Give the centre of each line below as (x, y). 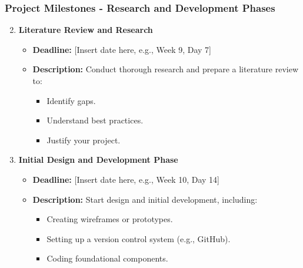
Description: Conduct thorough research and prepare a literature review (166, 69)
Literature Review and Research (86, 30)
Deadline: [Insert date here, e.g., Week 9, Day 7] (122, 49)
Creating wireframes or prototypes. (110, 219)
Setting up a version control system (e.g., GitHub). (139, 238)
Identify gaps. (71, 100)
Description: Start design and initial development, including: (145, 199)
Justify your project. (84, 140)
